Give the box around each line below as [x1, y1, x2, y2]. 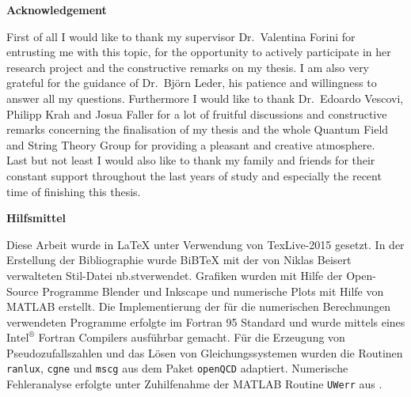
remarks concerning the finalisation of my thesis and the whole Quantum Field [6, 121, 389, 138]
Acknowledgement [6, 2, 107, 17]
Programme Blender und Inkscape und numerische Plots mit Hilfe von [42, 282, 384, 299]
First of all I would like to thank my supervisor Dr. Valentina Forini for [6, 28, 356, 44]
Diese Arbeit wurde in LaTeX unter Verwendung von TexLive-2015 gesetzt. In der [6, 236, 405, 252]
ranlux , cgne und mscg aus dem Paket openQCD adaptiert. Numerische [6, 360, 348, 376]
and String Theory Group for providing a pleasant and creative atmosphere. [6, 136, 375, 153]
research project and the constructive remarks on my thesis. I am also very [6, 59, 370, 75]
